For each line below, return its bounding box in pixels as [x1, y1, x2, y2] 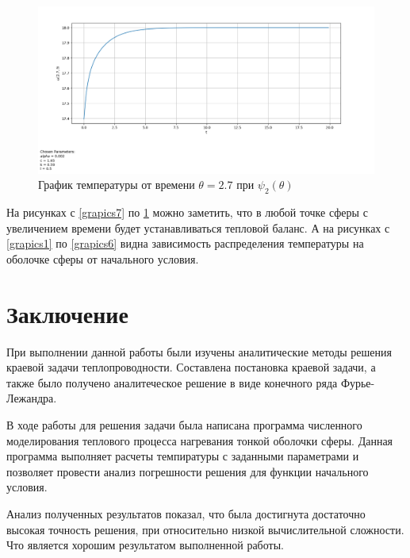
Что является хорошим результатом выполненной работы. [6, 537, 284, 553]
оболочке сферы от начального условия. [6, 250, 199, 267]
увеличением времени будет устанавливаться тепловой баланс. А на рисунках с [6, 219, 390, 236]
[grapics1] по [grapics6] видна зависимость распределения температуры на [6, 235, 364, 252]
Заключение [6, 297, 128, 329]
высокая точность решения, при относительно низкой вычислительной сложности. [6, 521, 404, 537]
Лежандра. [6, 390, 57, 406]
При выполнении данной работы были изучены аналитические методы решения [6, 343, 392, 360]
